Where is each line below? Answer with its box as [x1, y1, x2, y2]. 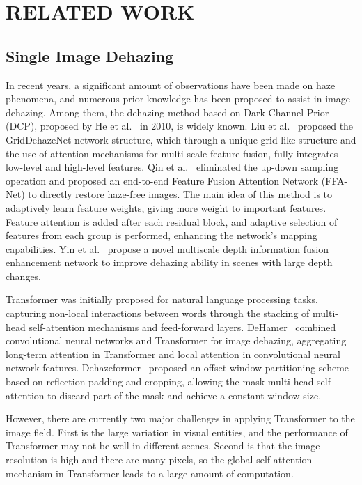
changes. [6, 268, 42, 283]
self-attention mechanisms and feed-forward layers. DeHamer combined [29, 319, 336, 334]
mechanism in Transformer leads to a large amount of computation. [6, 465, 294, 480]
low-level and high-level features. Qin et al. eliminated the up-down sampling [6, 160, 339, 174]
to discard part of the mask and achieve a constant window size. [47, 387, 322, 402]
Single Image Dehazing [6, 45, 174, 66]
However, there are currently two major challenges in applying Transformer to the [6, 411, 355, 426]
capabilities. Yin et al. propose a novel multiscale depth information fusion [6, 241, 329, 256]
